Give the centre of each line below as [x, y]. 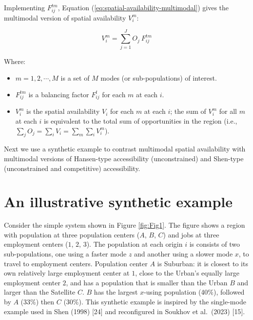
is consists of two [215, 244]
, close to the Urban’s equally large [187, 273]
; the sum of [188, 111]
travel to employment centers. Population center [76, 263]
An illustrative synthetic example [118, 202]
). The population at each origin [135, 244]
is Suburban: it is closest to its [203, 263]
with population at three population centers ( [72, 234]
